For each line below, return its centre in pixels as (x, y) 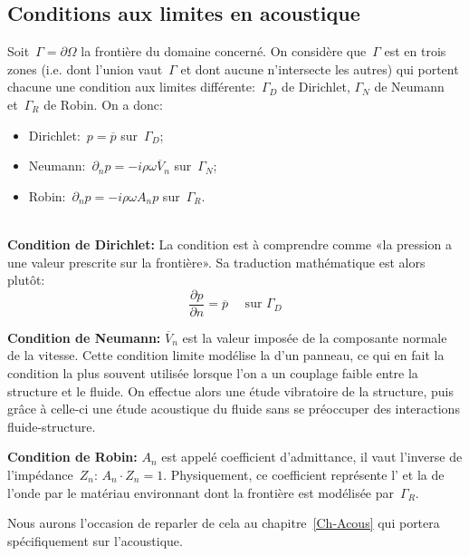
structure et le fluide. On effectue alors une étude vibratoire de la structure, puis (230, 390)
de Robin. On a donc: (103, 104)
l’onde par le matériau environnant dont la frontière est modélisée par (201, 492)
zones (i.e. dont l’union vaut (85, 68)
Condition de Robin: (72, 457)
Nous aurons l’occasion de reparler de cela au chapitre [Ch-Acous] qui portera (224, 523)
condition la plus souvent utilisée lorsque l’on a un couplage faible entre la (213, 372)
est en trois (415, 51)
